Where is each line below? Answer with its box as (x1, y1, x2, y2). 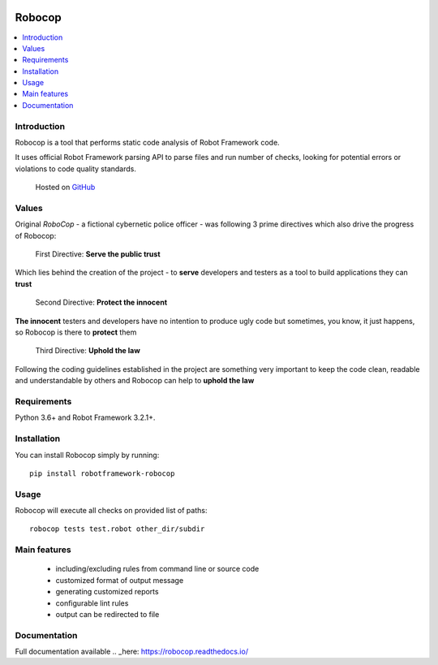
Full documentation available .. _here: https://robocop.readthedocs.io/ (15, 646, 249, 657)
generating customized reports (55, 587, 159, 597)
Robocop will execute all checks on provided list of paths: (15, 506, 208, 516)
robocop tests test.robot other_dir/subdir (29, 525, 205, 533)
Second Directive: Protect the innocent (35, 297, 168, 308)
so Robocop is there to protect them (15, 327, 137, 337)
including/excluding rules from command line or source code (55, 564, 260, 574)
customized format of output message (55, 575, 184, 585)
